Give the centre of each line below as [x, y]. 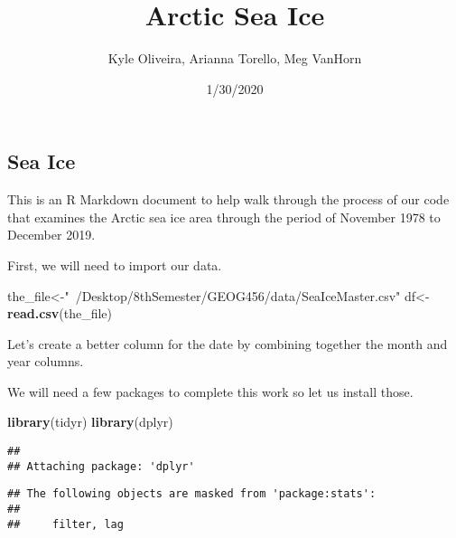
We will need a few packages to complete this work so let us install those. [210, 391]
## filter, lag [65, 524]
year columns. [46, 361]
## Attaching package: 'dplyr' [101, 466]
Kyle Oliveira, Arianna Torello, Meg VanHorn [235, 58]
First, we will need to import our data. [115, 264]
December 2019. [51, 235]
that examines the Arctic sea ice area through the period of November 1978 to [224, 217]
